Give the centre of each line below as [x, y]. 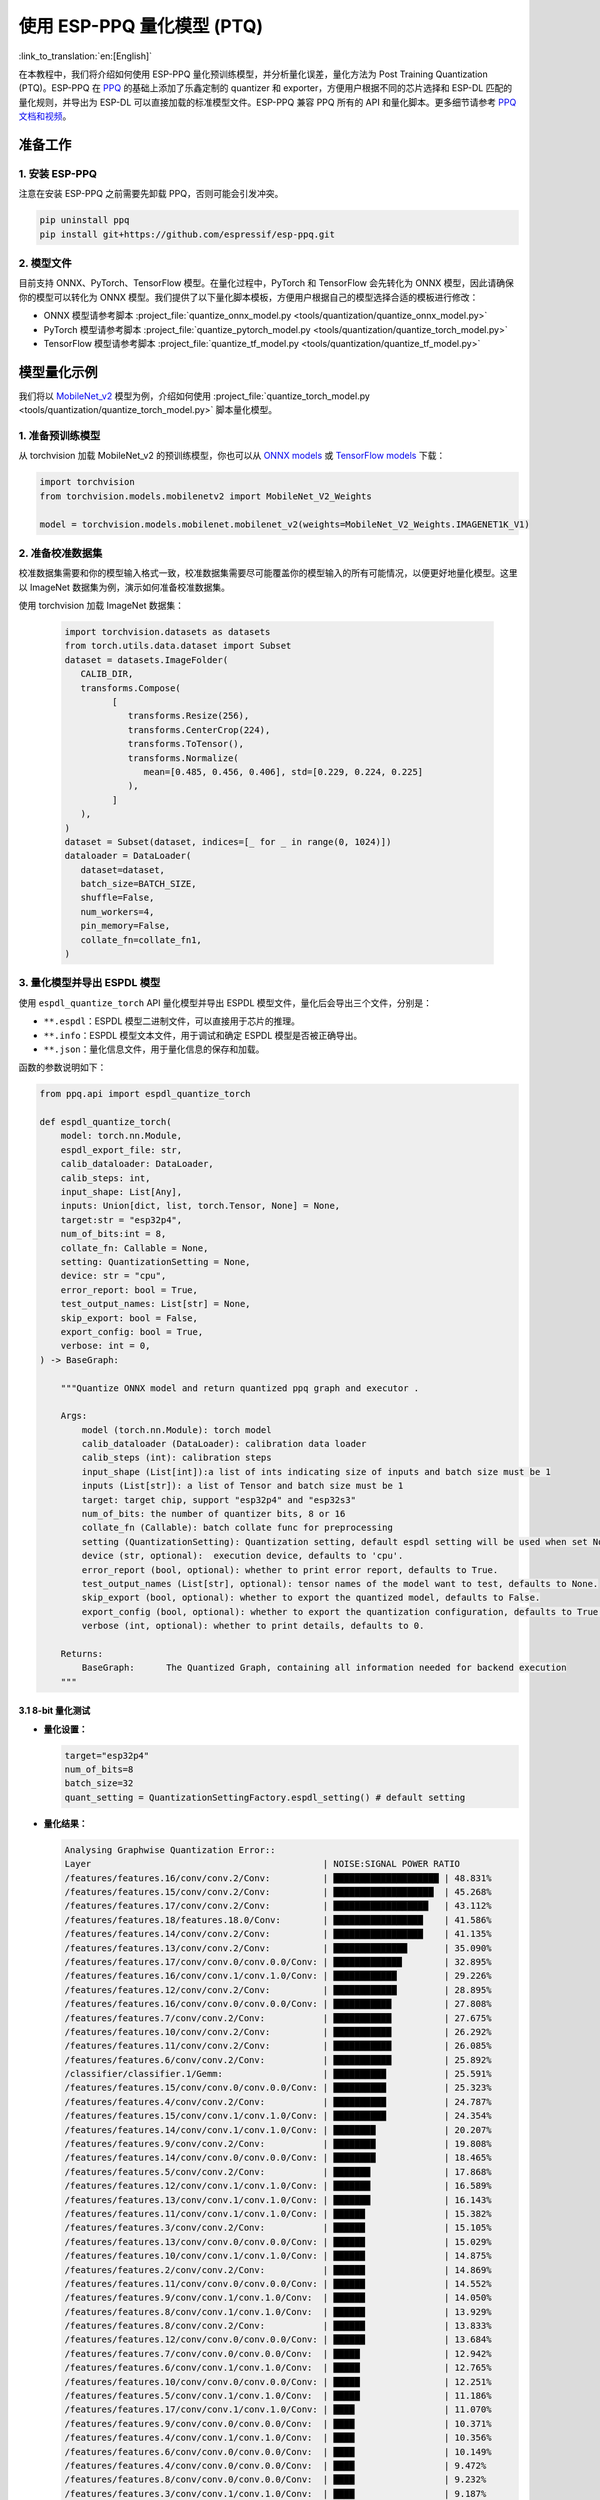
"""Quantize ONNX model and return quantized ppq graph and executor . [240, 1388]
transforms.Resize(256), [188, 716]
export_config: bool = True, [132, 1331]
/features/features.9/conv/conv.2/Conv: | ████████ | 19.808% [278, 2144]
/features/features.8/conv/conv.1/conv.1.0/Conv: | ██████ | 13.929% [278, 2311]
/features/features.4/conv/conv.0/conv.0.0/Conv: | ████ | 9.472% [275, 2465]
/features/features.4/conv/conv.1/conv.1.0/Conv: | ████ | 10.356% [278, 2438]
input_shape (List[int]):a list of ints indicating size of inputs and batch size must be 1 [316, 1471]
